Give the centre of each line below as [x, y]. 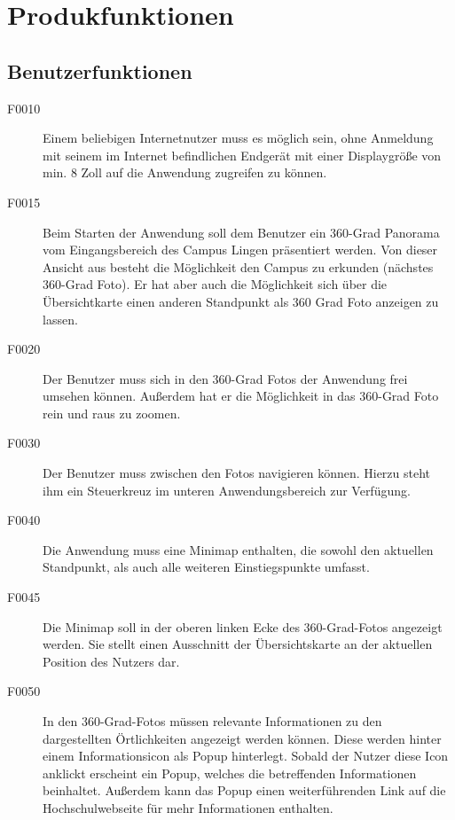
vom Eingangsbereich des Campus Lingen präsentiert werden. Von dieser [240, 250]
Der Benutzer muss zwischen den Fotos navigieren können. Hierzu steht [237, 473]
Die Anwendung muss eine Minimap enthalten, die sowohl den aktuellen [238, 549]
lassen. [60, 319]
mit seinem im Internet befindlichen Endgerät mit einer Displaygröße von [242, 155]
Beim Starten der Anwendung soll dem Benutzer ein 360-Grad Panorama [241, 232]
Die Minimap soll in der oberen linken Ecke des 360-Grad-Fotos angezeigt [243, 626]
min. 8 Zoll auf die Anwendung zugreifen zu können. [185, 172]
